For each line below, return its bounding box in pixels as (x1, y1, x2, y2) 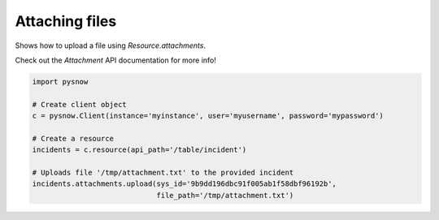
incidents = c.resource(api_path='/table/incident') (32, 145, 247, 154)
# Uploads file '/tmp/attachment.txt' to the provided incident (32, 168, 294, 178)
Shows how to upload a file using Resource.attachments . (15, 41, 206, 50)
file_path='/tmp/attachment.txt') (156, 191, 294, 200)
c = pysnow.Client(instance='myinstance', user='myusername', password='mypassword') (32, 111, 384, 121)
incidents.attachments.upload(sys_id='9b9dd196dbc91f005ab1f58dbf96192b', (32, 179, 337, 188)
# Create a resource (32, 134, 114, 143)
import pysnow (32, 77, 89, 86)
